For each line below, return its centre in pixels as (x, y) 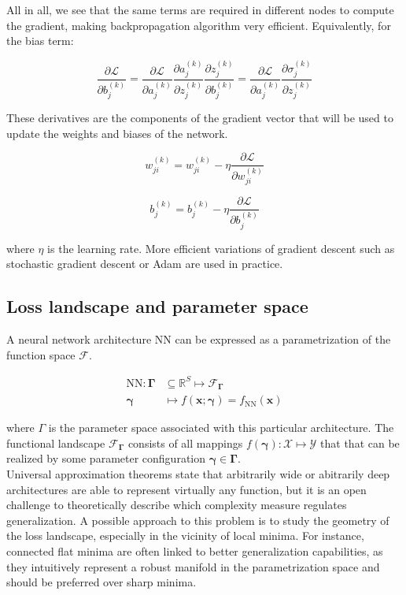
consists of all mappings (185, 443)
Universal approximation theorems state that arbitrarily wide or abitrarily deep (198, 473)
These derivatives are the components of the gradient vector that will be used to (200, 118)
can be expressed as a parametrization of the (283, 338)
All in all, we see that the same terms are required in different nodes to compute (200, 9)
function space (41, 354)
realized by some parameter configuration (106, 458)
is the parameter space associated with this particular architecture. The (221, 428)
